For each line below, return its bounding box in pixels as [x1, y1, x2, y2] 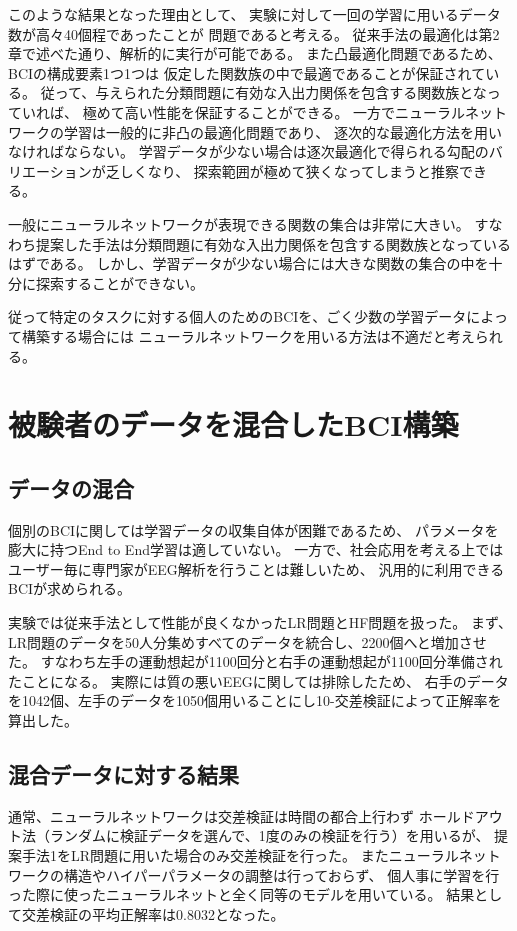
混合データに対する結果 [8, 759, 239, 789]
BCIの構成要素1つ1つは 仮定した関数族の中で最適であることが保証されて [8, 62, 486, 83]
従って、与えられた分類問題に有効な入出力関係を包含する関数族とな [40, 82, 487, 103]
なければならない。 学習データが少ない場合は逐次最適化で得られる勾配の [8, 141, 489, 162]
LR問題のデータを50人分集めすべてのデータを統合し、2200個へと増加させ [8, 631, 487, 652]
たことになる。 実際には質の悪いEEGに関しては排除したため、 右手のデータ [8, 670, 509, 691]
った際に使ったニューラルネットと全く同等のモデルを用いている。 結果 [8, 884, 475, 905]
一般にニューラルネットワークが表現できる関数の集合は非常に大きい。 [8, 213, 470, 234]
